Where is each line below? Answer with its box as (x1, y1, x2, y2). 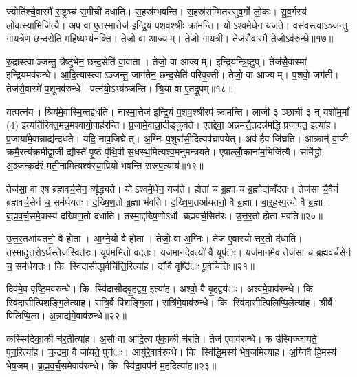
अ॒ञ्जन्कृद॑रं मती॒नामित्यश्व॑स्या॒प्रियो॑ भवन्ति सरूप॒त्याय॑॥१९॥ (6, 158, 204, 172)
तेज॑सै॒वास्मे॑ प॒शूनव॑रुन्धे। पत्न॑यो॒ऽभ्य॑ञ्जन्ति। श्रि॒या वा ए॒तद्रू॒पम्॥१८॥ (6, 80, 233, 95)
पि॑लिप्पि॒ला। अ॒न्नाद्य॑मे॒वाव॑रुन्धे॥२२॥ (6, 308, 127, 323)
